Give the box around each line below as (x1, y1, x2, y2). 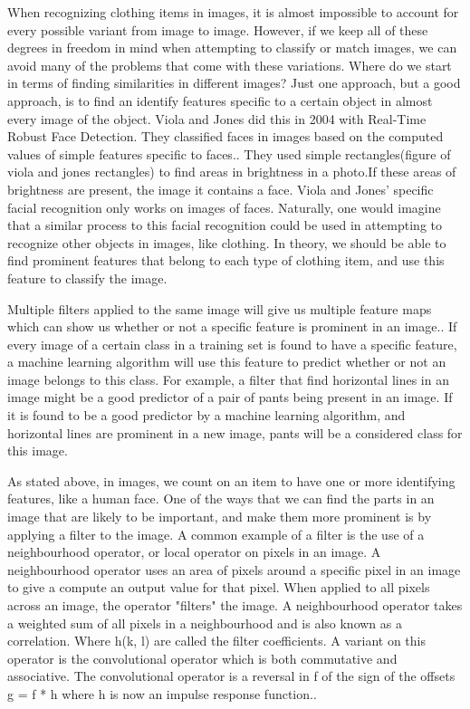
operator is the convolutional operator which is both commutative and (7, 648, 398, 667)
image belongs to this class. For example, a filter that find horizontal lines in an (7, 369, 449, 388)
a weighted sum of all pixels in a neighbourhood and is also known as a (7, 613, 402, 632)
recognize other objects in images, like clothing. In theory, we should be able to (7, 233, 446, 252)
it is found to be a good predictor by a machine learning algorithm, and (7, 406, 406, 425)
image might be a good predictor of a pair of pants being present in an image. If (7, 388, 453, 407)
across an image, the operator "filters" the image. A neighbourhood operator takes (7, 596, 463, 614)
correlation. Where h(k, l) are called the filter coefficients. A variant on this (7, 631, 426, 650)
